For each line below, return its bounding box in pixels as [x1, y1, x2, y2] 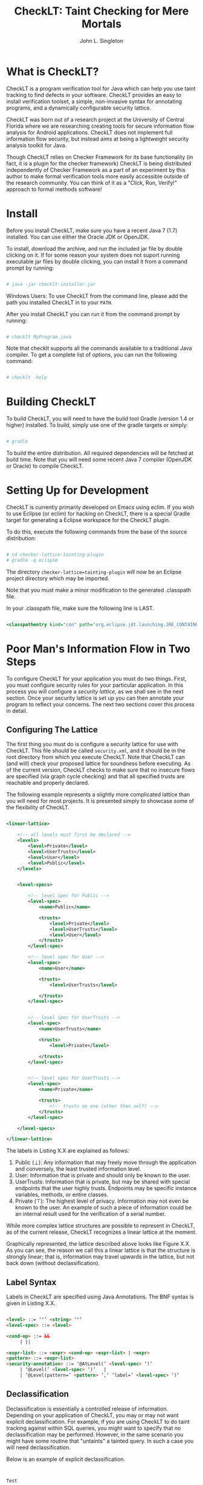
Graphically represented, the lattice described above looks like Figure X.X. [6, 1240, 191, 1248]
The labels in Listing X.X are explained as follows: [6, 1147, 130, 1154]
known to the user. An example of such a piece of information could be [14, 1204, 192, 1211]
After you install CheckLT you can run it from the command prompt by [6, 310, 180, 317]
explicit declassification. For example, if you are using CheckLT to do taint [6, 1418, 190, 1425]
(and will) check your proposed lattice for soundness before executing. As [6, 760, 191, 767]
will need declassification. [6, 1443, 71, 1451]
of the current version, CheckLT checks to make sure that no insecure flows [6, 766, 195, 773]
